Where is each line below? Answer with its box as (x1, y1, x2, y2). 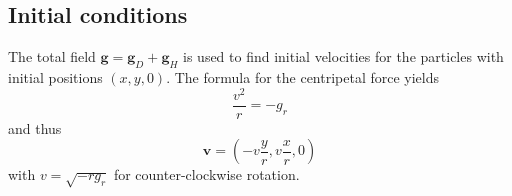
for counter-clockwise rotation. (113, 164, 300, 185)
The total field (8, 46, 96, 67)
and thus (8, 117, 62, 138)
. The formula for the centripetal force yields (166, 67, 440, 87)
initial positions (8, 67, 103, 87)
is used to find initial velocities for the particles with (183, 46, 504, 67)
